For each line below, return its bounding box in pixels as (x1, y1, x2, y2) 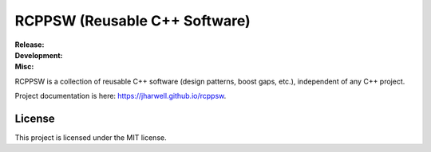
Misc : (14, 62, 34, 72)
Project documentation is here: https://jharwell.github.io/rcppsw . (14, 92, 227, 101)
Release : (14, 40, 45, 49)
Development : (14, 50, 63, 60)
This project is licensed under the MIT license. (14, 133, 167, 142)
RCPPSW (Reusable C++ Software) (14, 12, 251, 29)
